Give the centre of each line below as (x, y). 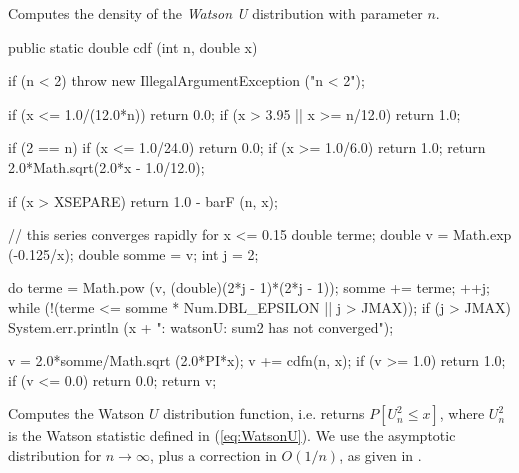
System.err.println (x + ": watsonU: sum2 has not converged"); (201, 326)
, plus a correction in (213, 454)
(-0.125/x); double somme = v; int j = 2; (133, 253)
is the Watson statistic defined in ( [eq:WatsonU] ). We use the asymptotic (232, 435)
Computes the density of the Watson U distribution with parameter (215, 13)
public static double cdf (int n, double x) (133, 46)
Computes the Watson (76, 413)
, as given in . (380, 454)
